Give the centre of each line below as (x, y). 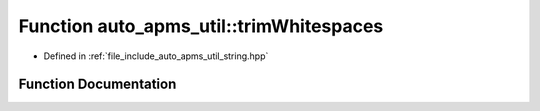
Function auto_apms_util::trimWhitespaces (201, 26)
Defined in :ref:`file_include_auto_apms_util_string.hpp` (156, 56)
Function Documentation (97, 84)
